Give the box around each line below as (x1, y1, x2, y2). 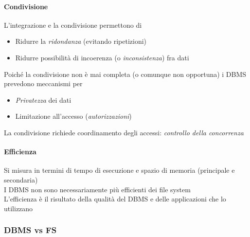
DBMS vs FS (4, 224, 57, 236)
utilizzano (4, 203, 33, 213)
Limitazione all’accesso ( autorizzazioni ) (15, 111, 132, 121)
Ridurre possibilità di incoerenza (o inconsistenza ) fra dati (15, 52, 189, 62)
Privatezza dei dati (15, 94, 71, 105)
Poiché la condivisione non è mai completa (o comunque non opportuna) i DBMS (4, 69, 247, 79)
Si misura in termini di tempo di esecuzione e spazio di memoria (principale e (4, 165, 235, 175)
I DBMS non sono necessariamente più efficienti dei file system (4, 184, 191, 194)
